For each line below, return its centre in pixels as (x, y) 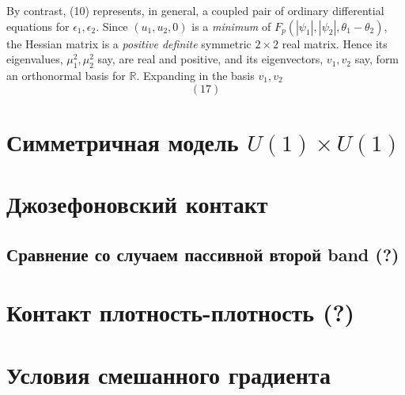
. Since (112, 26)
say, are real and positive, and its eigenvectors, (210, 59)
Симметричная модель (123, 141)
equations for (38, 26)
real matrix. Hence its (335, 43)
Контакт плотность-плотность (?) (181, 312)
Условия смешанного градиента (168, 374)
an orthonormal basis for (66, 75)
